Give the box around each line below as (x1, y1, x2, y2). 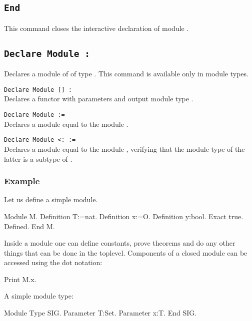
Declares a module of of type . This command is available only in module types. (4, 68, 248, 79)
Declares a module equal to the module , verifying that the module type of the (4, 143, 245, 154)
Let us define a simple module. (4, 194, 98, 205)
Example (4, 175, 40, 187)
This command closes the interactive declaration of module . (4, 22, 189, 33)
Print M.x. (4, 274, 36, 284)
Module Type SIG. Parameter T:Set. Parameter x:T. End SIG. (4, 308, 197, 318)
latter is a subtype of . (4, 153, 72, 164)
